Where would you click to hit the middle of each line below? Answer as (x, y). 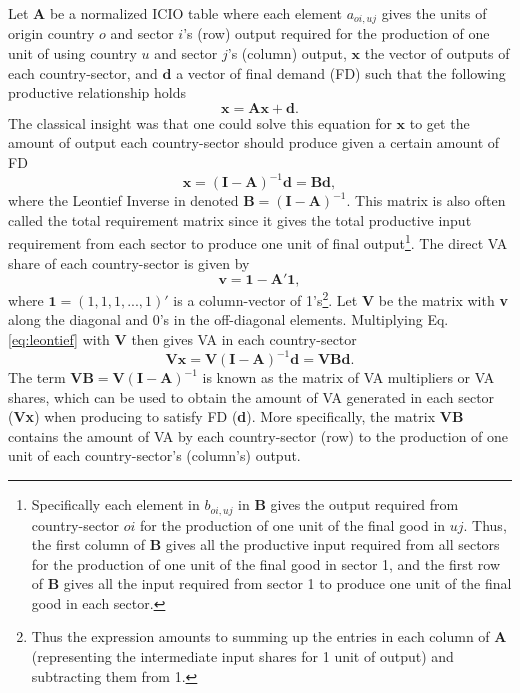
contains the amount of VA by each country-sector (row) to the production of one (258, 435)
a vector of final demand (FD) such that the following (341, 72)
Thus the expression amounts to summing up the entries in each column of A (269, 636)
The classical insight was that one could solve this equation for (200, 122)
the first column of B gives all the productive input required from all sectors (265, 544)
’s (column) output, (287, 53)
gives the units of (434, 13)
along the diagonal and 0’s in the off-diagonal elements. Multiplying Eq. (228, 319)
